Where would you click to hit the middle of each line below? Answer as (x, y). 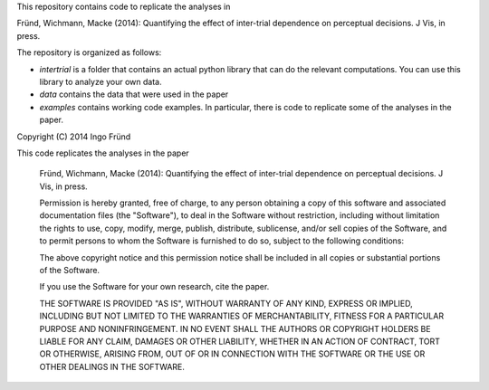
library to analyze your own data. (101, 81)
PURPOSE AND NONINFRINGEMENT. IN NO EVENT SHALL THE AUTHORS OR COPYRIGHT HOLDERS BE (235, 328)
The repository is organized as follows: (89, 52)
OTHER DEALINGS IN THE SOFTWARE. (112, 366)
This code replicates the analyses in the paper (103, 153)
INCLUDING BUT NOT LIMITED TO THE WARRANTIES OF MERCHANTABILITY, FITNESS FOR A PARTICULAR (241, 316)
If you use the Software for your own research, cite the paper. (154, 287)
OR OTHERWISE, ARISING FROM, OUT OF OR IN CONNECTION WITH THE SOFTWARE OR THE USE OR (232, 354)
